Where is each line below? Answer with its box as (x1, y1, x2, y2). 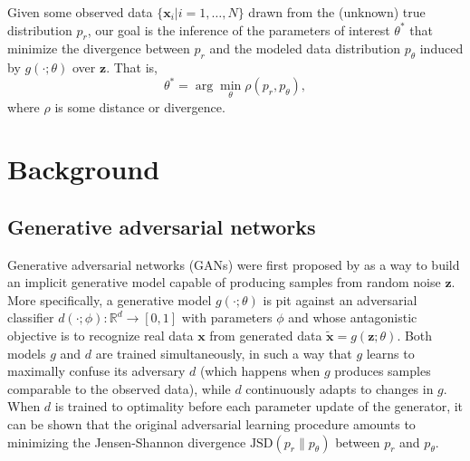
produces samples (334, 361, 431, 380)
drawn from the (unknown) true (248, 3, 426, 21)
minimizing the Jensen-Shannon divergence (7, 432, 246, 451)
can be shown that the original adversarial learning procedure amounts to (7, 415, 416, 434)
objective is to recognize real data (7, 326, 194, 345)
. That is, (106, 58, 158, 77)
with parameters (181, 308, 273, 327)
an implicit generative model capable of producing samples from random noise (7, 273, 441, 292)
